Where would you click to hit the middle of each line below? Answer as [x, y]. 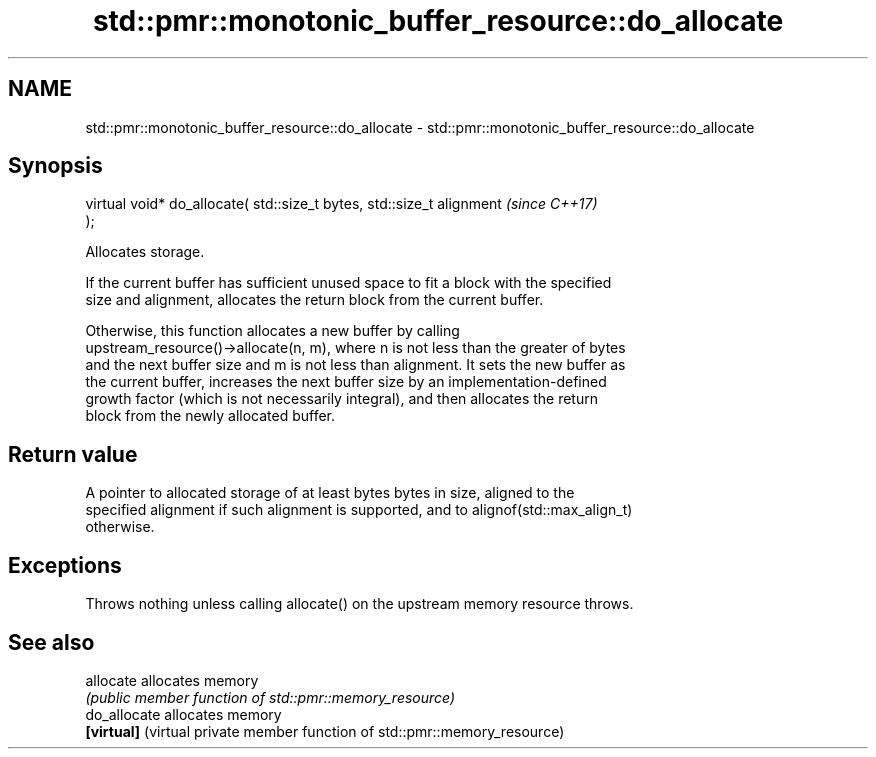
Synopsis [55, 166]
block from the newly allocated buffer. [210, 416]
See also [51, 642]
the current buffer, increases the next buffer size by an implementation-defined [346, 382]
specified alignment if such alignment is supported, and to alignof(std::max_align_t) [359, 510]
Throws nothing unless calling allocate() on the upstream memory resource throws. [359, 604]
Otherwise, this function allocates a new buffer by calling [272, 331]
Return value [73, 454]
